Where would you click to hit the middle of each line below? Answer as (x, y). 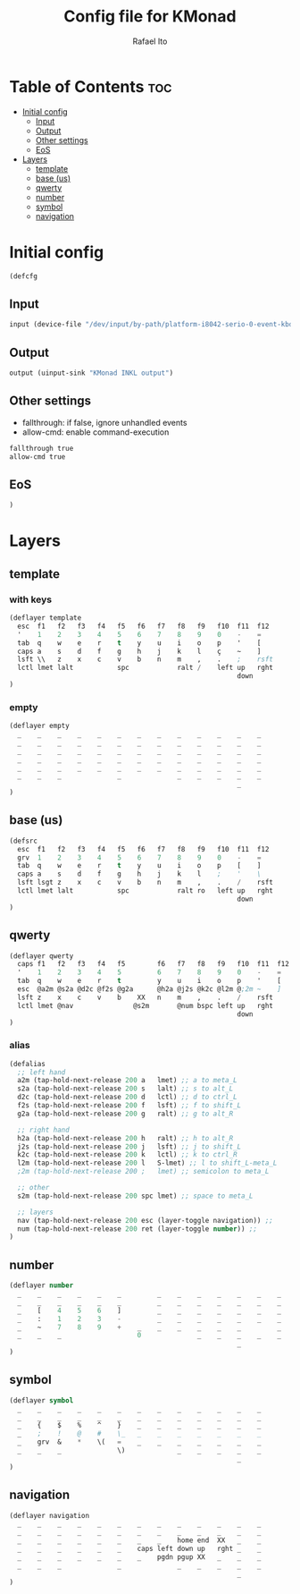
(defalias (28, 1064)
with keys (31, 599)
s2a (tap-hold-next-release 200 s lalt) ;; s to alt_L (125, 1089)
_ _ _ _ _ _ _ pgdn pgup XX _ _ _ (139, 1557)
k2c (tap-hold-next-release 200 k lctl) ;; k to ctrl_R (128, 1155)
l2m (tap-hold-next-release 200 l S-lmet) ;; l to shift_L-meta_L (147, 1163)
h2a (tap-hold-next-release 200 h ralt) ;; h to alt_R (125, 1138)
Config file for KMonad (150, 17)
